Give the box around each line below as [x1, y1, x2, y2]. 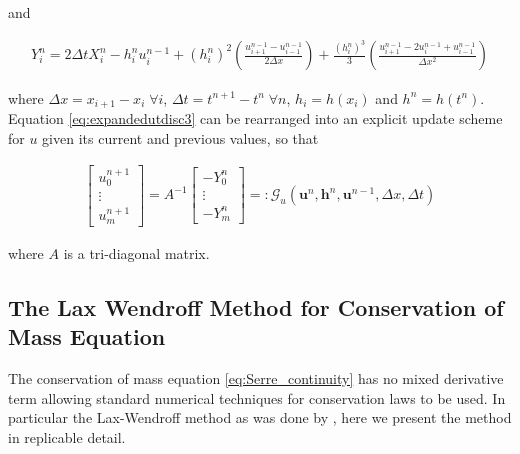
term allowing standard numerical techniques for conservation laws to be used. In [8, 387, 506, 408]
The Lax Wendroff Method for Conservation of [8, 291, 504, 322]
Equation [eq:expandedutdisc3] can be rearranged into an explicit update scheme [8, 107, 503, 128]
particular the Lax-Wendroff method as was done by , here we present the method [8, 407, 512, 428]
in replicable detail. [8, 426, 126, 447]
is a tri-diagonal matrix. [63, 242, 210, 263]
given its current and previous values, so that [42, 127, 319, 148]
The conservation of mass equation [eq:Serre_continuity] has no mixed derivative [8, 367, 504, 388]
